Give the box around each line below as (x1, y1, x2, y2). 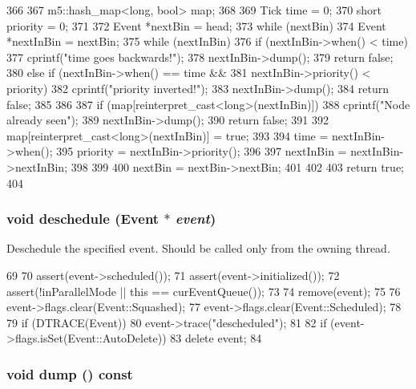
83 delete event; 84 (170, 330, 262, 346)
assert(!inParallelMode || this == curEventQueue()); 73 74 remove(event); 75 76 (6, 282, 401, 299)
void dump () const (6, 363, 133, 383)
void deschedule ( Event (6, 209, 160, 229)
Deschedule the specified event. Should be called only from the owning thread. (6, 240, 390, 257)
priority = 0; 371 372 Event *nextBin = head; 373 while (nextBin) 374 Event (6, 17, 386, 34)
